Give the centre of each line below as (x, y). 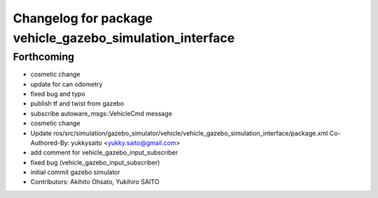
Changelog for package (83, 18)
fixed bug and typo (58, 94)
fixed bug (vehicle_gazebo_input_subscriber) (95, 162)
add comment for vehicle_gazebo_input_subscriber (104, 153)
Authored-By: (50, 143)
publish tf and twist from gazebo (77, 104)
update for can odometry (66, 84)
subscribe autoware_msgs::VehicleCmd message (101, 113)
